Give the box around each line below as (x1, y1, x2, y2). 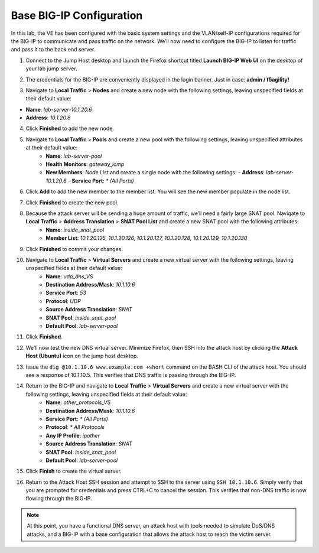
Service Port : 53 (45, 289, 87, 297)
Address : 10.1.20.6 (25, 114, 71, 121)
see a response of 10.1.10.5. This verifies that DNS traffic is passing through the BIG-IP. (25, 372, 236, 378)
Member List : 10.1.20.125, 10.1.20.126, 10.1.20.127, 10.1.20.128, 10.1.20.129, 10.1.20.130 (45, 235, 248, 242)
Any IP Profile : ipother (45, 432, 100, 439)
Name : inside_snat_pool (45, 226, 105, 233)
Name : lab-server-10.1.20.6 (25, 106, 92, 113)
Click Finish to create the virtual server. (25, 467, 122, 475)
